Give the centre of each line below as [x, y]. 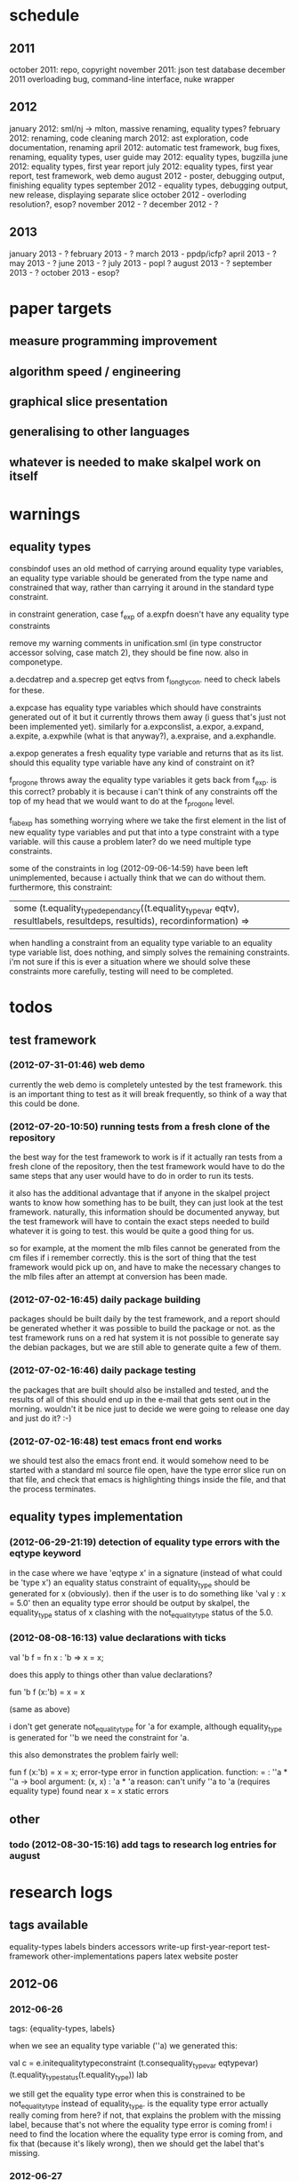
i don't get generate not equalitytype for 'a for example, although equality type [146, 1727]
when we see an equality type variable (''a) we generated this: [124, 2046]
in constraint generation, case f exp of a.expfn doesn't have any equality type [149, 615]
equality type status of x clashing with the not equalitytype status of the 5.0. [141, 1614]
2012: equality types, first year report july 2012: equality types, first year [141, 166]
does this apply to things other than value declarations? [111, 1675]
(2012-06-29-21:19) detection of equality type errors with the [145, 1542]
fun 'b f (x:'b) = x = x [47, 1692]
